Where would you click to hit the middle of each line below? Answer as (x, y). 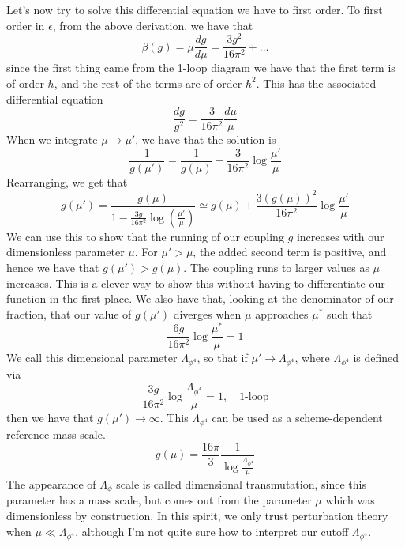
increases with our (340, 236)
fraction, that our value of (69, 313)
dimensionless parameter (66, 252)
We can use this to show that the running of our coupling (145, 236)
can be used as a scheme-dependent (297, 417)
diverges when (207, 313)
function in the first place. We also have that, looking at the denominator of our (200, 298)
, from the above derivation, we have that (153, 25)
